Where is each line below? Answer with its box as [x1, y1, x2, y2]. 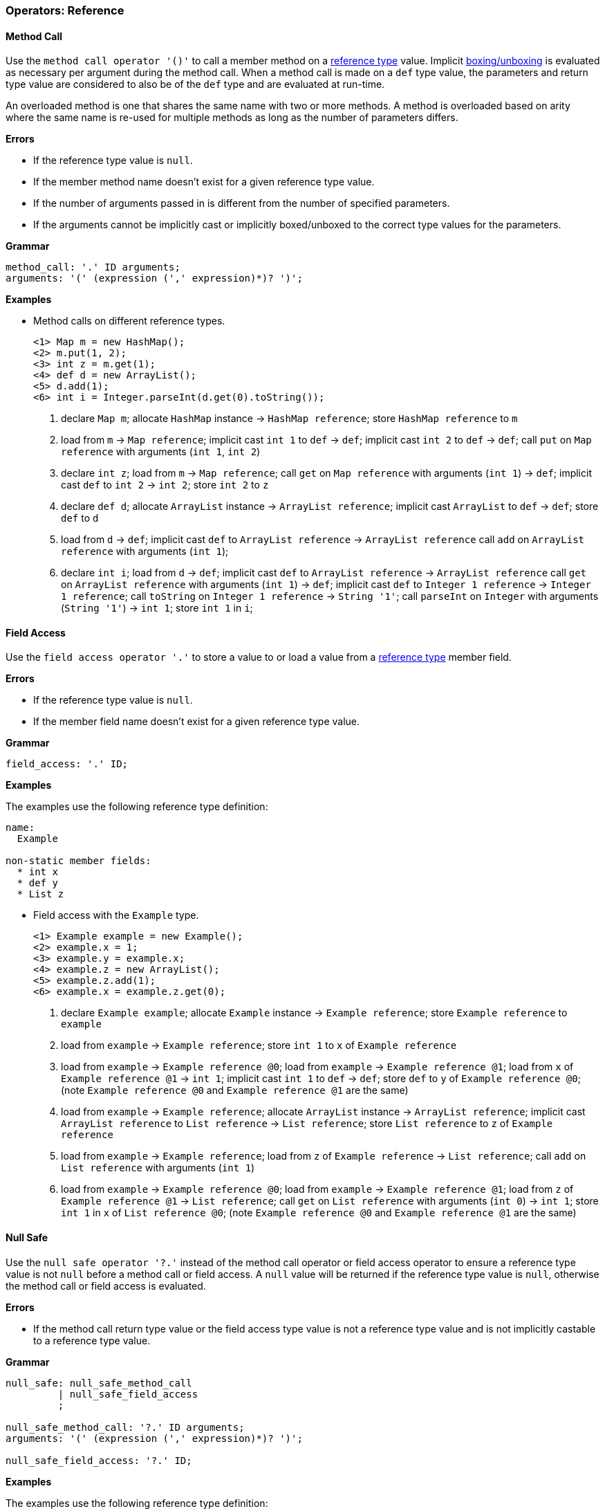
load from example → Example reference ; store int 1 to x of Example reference [61, 1039, 457, 1052]
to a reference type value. [33, 1334, 151, 1346]
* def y [17, 877, 58, 889]
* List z [17, 888, 64, 900]
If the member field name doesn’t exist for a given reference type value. [33, 715, 360, 728]
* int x [17, 866, 58, 878]
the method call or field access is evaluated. [6, 1279, 206, 1292]
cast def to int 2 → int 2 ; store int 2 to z [61, 479, 269, 491]
